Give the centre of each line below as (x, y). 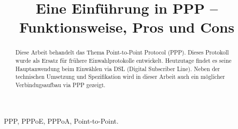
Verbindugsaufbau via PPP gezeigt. (60, 84)
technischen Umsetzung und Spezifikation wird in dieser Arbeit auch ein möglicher (120, 77)
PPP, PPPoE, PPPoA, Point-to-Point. (61, 120)
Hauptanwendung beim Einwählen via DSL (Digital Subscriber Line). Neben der (118, 68)
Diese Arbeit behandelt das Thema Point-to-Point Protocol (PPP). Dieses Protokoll (122, 52)
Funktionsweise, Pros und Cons (127, 27)
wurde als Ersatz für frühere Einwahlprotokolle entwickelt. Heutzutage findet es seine (123, 61)
